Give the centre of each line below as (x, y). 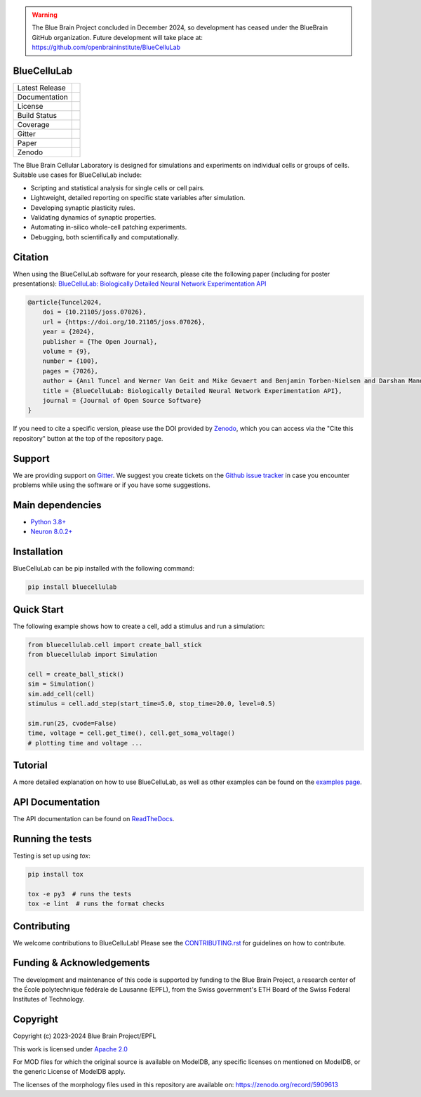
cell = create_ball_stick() (76, 674)
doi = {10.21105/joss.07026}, (94, 312)
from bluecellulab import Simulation (93, 655)
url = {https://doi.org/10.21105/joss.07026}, (124, 322)
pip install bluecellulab (72, 587)
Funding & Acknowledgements (81, 963)
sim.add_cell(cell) (61, 694)
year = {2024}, (68, 332)
